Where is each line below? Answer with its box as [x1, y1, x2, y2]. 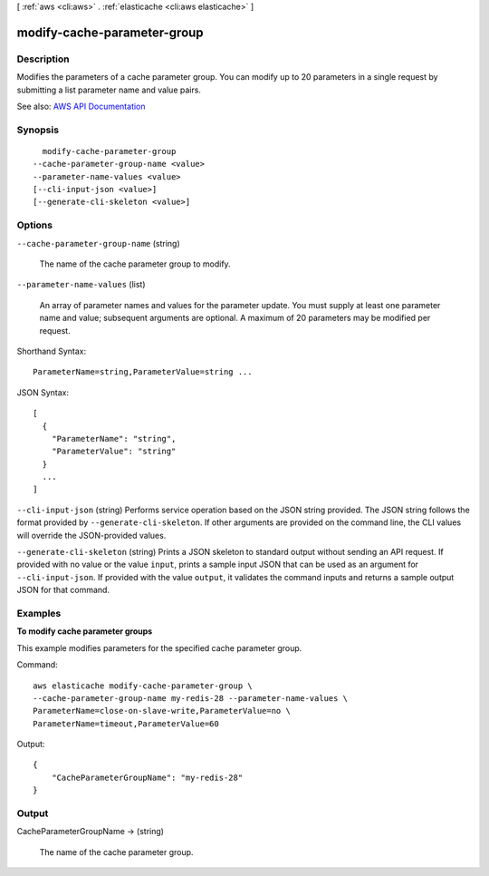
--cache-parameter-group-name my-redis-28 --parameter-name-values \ [33, 693, 349, 703]
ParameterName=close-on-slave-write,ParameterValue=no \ [33, 706, 292, 716]
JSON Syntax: [16, 386, 70, 398]
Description [16, 53, 70, 65]
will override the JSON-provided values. [16, 530, 167, 540]
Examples [16, 607, 62, 619]
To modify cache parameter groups [16, 626, 153, 637]
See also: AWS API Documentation [16, 101, 146, 112]
